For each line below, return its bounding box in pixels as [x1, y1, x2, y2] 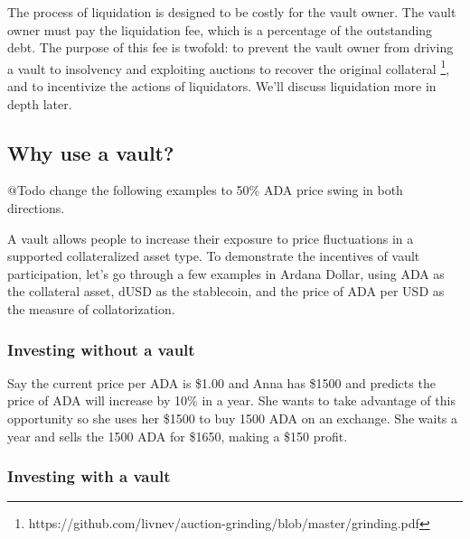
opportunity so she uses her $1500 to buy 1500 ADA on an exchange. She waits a [7, 408, 458, 427]
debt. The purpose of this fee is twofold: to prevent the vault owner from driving [7, 38, 454, 57]
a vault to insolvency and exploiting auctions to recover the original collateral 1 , [7, 56, 450, 78]
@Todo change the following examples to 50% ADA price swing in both [7, 181, 403, 200]
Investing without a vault [7, 338, 195, 360]
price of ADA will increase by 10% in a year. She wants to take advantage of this [7, 391, 456, 410]
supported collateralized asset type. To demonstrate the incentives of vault [7, 246, 420, 265]
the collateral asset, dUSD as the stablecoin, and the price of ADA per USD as [7, 282, 445, 301]
